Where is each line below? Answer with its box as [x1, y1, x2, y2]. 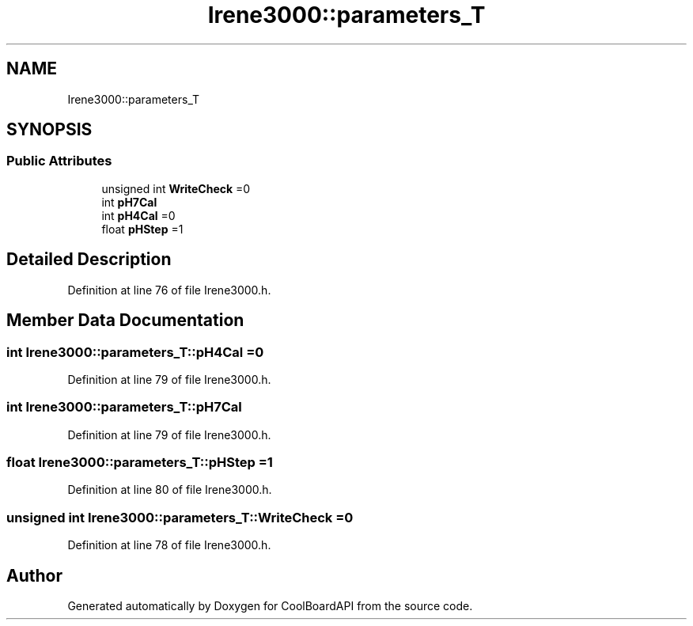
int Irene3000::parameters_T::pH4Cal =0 [6, 343, 264, 360]
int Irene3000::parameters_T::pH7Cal [6, 399, 242, 415]
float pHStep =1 [101, 222, 184, 236]
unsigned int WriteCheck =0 [101, 181, 251, 195]
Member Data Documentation [6, 310, 244, 331]
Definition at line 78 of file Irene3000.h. [67, 538, 271, 552]
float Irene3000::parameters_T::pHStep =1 [6, 454, 273, 470]
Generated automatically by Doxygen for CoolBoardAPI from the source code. [67, 598, 473, 613]
